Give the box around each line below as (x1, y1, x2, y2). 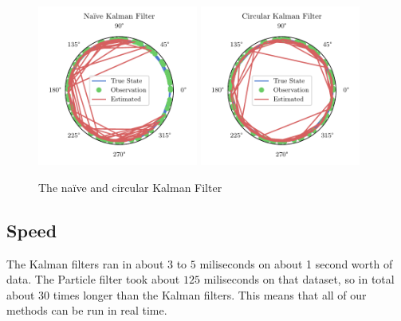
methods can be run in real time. (6, 302, 167, 319)
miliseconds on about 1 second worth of (199, 255, 393, 272)
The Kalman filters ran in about (6, 255, 164, 272)
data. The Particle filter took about (6, 271, 180, 288)
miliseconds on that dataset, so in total (203, 271, 395, 288)
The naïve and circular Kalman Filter (38, 178, 222, 195)
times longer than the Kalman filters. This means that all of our (53, 286, 367, 303)
